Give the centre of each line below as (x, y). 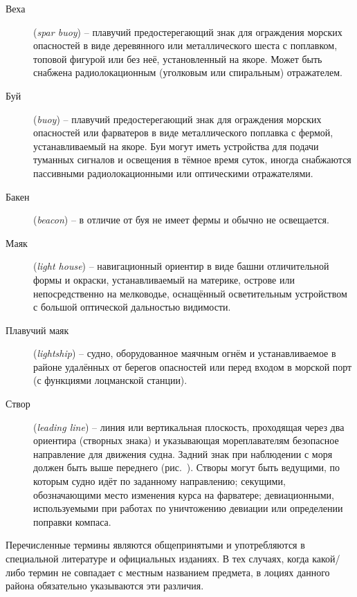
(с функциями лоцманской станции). (110, 380)
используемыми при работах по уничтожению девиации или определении (188, 508)
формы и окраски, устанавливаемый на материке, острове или (164, 279)
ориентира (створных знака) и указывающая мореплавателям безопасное (186, 440)
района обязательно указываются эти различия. (105, 586)
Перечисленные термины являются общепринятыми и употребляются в (155, 545)
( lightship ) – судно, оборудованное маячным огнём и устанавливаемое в (185, 353)
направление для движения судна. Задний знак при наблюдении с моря (183, 453)
